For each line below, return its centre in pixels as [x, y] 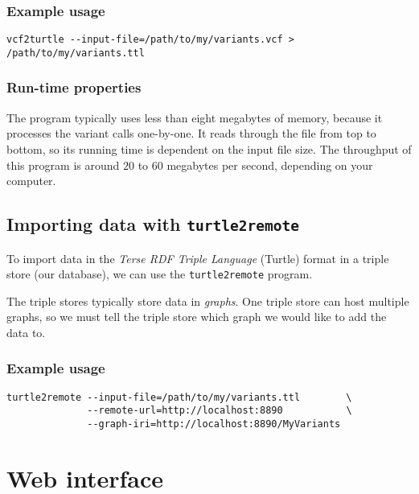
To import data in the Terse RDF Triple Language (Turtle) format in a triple [198, 258]
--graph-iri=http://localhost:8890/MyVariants [214, 424]
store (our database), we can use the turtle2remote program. [160, 274]
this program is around [63, 165]
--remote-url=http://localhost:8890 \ [220, 411]
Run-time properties [74, 87]
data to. [26, 332]
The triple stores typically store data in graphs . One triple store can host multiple [208, 301]
